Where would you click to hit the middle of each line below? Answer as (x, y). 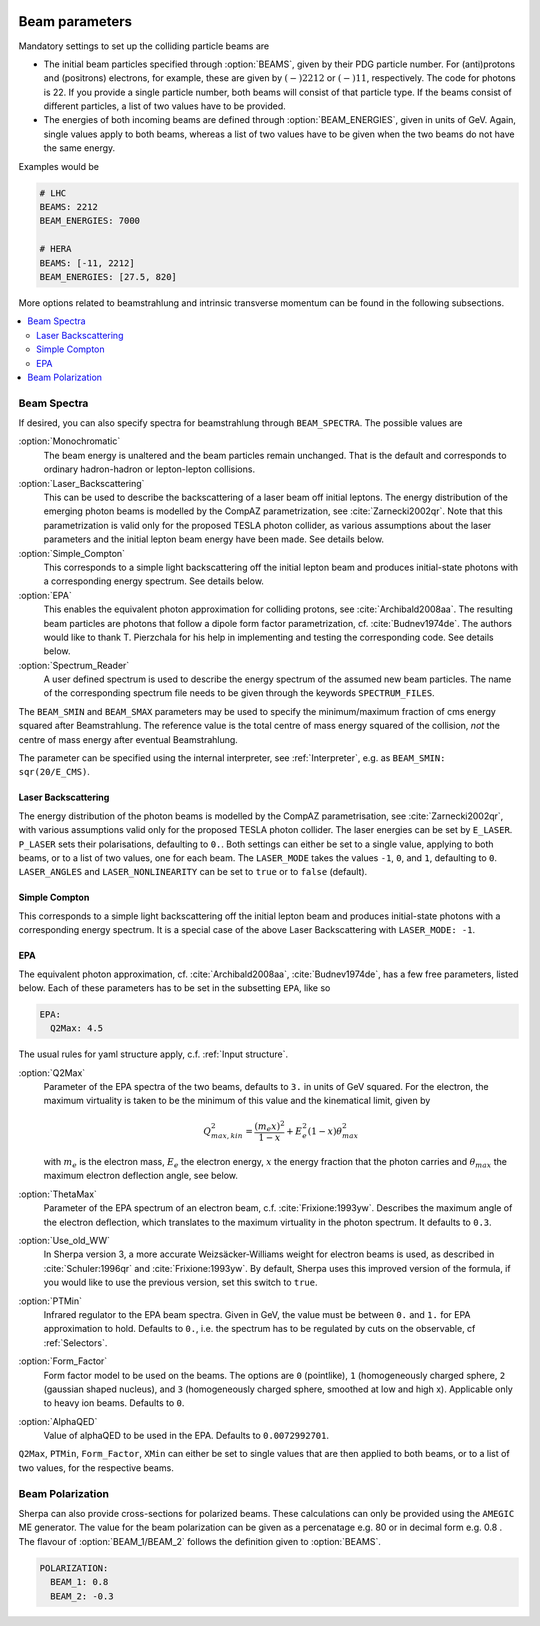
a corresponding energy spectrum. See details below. (154, 581)
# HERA (55, 249)
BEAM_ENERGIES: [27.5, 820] (108, 276)
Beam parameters (75, 21)
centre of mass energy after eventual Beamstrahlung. (128, 739)
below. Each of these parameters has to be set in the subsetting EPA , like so (174, 987)
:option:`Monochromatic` (69, 441)
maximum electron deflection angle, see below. (141, 1176)
